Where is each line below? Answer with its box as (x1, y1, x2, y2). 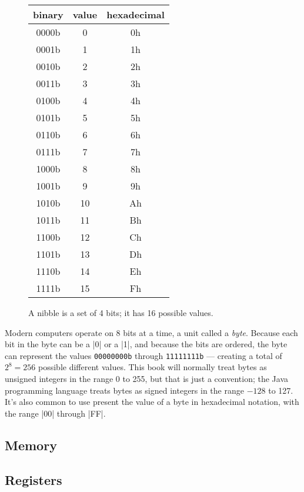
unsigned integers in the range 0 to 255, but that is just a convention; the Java (5, 373, 289, 385)
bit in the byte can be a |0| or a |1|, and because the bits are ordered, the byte (5, 338, 288, 350)
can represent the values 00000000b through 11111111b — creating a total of (5, 349, 282, 361)
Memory (5, 436, 57, 454)
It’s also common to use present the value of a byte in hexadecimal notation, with (5, 395, 299, 408)
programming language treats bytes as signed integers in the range (5, 384, 244, 396)
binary (33, 8, 64, 21)
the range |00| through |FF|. (5, 407, 106, 419)
